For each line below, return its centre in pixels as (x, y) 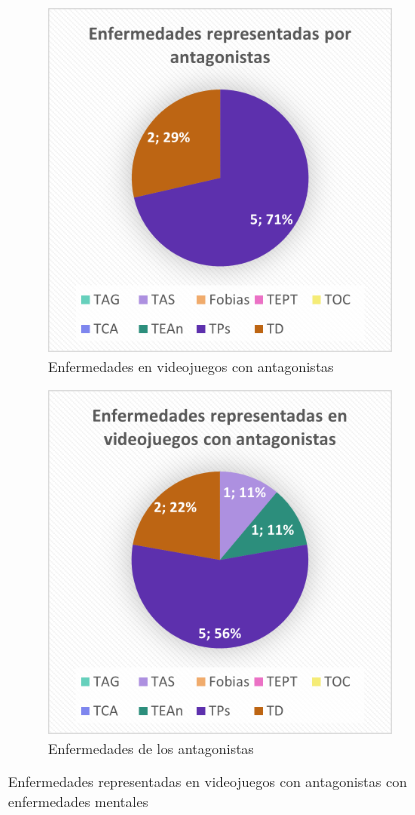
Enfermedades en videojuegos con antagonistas (191, 365)
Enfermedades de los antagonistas (151, 747)
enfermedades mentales (78, 800)
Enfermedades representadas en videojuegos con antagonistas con (207, 781)
